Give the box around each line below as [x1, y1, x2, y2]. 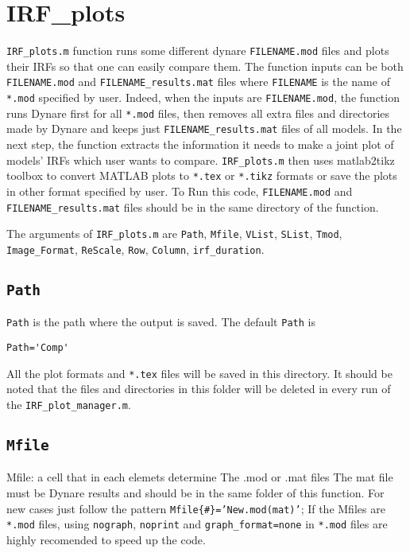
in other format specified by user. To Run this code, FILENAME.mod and [6, 182, 353, 199]
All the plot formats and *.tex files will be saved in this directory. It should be [6, 364, 393, 381]
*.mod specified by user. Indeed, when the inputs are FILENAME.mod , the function [6, 89, 400, 106]
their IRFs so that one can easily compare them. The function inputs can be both [6, 57, 404, 74]
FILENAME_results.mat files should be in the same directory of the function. [6, 198, 379, 215]
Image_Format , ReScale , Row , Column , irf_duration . [6, 240, 265, 257]
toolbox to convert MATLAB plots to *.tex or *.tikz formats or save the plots [6, 167, 397, 184]
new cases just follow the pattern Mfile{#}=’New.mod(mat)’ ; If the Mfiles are [6, 500, 385, 516]
